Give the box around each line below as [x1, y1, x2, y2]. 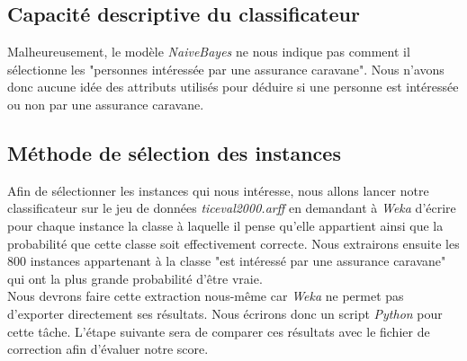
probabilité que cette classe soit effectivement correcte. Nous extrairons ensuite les [7, 233, 460, 252]
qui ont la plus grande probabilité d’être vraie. [7, 269, 263, 287]
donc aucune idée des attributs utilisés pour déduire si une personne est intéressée [7, 77, 459, 96]
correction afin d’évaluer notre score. [7, 339, 209, 358]
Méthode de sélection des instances [7, 138, 341, 166]
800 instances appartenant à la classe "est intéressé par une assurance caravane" [7, 251, 446, 270]
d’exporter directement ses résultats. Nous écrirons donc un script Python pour [7, 304, 443, 322]
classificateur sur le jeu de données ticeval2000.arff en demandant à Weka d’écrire [7, 198, 456, 217]
